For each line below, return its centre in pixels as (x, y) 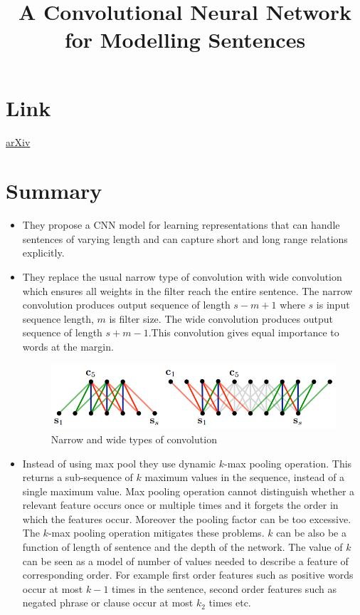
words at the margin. (68, 346)
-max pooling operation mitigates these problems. (156, 533)
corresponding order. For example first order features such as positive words (188, 575)
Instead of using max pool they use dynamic (119, 463)
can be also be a (311, 533)
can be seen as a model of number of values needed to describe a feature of (185, 560)
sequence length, (58, 318)
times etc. (230, 603)
